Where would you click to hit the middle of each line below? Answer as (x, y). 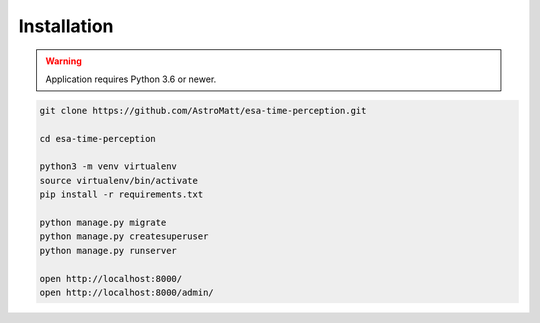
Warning (63, 61)
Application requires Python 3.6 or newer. (131, 79)
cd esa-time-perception (98, 138)
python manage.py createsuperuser (124, 236)
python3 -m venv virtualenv (108, 166)
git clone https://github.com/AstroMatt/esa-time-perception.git (203, 110)
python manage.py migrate (103, 223)
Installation (66, 26)
